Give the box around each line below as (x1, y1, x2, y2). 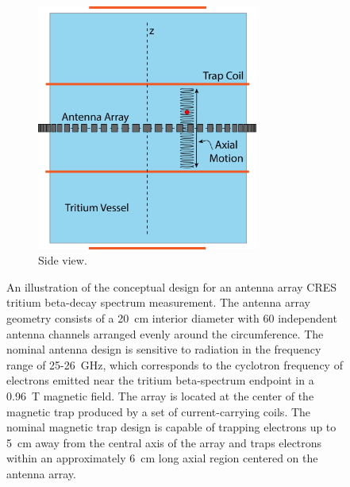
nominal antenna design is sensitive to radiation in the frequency (6, 341, 321, 358)
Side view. (38, 252, 87, 269)
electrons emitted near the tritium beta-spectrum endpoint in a (6, 372, 314, 388)
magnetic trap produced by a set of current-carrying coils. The (6, 403, 311, 419)
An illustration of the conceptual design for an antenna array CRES (6, 278, 337, 295)
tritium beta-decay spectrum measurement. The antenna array (6, 294, 310, 311)
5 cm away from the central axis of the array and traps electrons (6, 434, 322, 450)
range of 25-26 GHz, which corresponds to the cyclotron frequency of (6, 356, 343, 373)
